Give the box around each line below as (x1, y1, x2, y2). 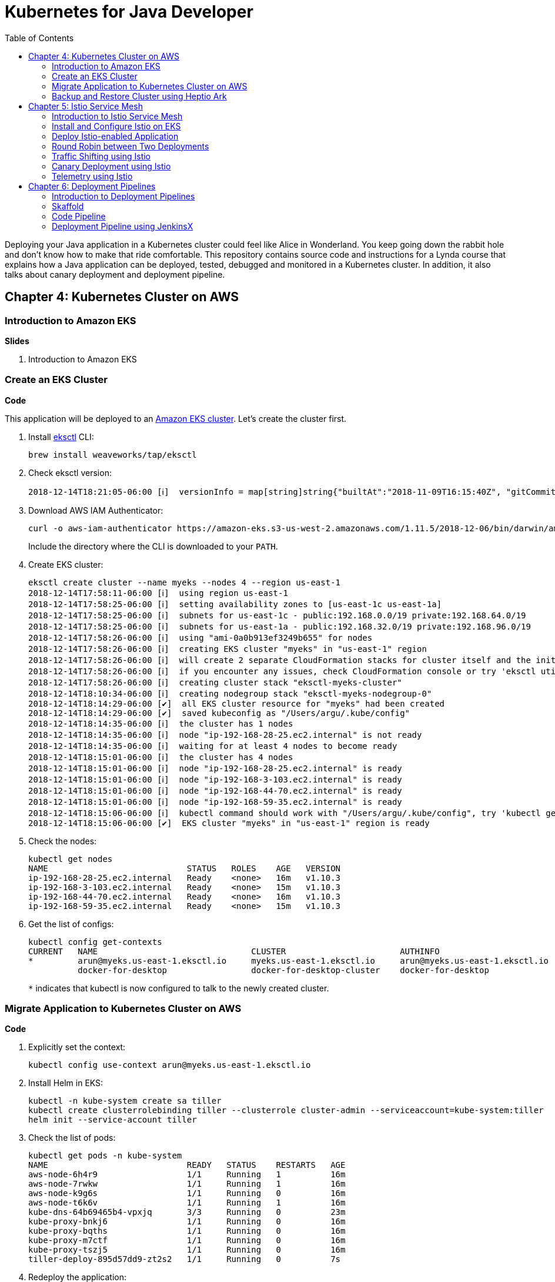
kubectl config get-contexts (28, 937, 162, 947)
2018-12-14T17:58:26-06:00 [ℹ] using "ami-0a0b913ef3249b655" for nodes (28, 632, 373, 642)
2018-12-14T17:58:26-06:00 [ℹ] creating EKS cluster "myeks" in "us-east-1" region (28, 644, 427, 654)
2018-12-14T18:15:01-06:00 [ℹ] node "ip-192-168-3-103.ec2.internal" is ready (28, 774, 402, 784)
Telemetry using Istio (52, 171, 133, 181)
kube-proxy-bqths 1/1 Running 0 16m (28, 1226, 346, 1236)
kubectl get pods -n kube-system (28, 1151, 182, 1161)
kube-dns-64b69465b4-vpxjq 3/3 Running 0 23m (28, 1207, 346, 1217)
